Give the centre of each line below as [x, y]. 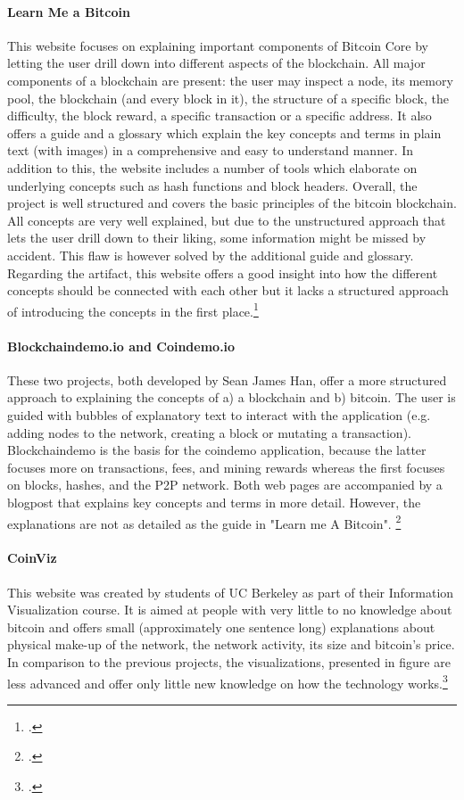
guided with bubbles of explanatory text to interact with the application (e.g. [219, 414]
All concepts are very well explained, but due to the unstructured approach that [227, 220]
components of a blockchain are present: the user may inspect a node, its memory [230, 80]
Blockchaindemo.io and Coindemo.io [121, 346]
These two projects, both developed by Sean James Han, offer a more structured [227, 379]
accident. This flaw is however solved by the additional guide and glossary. [211, 255]
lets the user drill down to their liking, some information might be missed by [217, 238]
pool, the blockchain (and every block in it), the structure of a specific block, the [228, 98]
